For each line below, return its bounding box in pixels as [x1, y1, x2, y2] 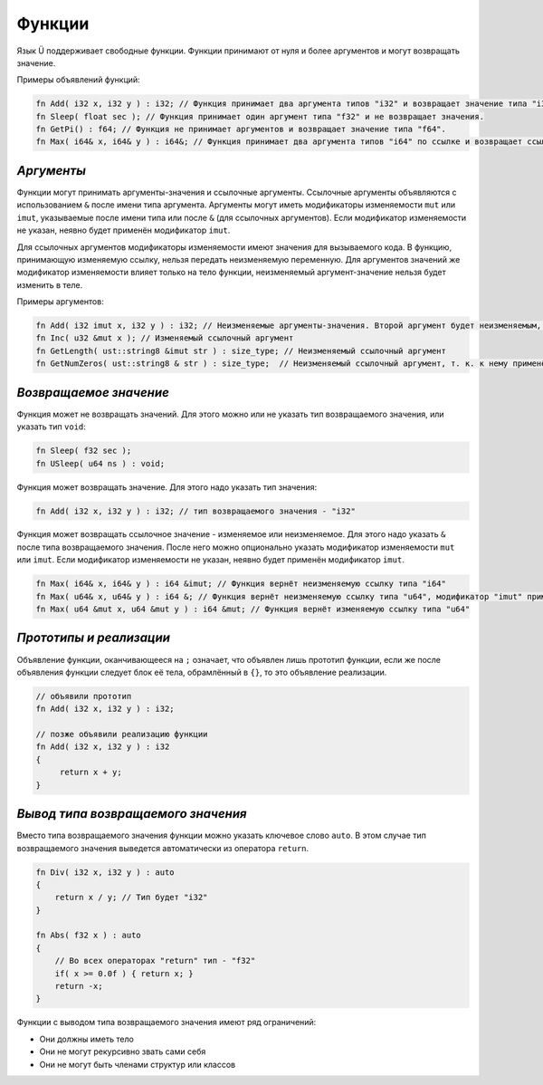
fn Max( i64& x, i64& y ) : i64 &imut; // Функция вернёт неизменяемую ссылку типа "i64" [35, 579, 447, 589]
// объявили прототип [35, 691, 132, 701]
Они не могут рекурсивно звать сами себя [39, 1046, 206, 1057]
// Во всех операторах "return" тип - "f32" [54, 955, 256, 966]
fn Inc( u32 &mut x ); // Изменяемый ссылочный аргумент [35, 333, 294, 343]
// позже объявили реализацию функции [35, 729, 208, 740]
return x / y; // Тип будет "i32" [54, 892, 208, 903]
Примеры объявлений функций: [16, 74, 140, 85]
